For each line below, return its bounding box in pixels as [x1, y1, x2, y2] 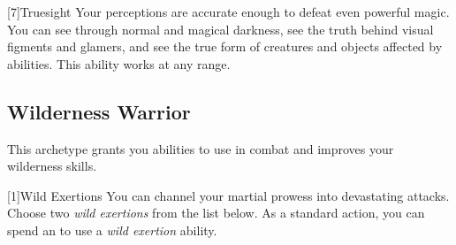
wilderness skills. [7, 157, 97, 175]
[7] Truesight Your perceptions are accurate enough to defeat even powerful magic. [7, 3, 450, 20]
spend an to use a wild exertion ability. [7, 220, 217, 239]
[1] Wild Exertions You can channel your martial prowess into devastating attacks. [7, 186, 450, 204]
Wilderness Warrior [7, 97, 191, 125]
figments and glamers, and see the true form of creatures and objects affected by [7, 37, 443, 56]
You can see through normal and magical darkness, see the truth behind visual [7, 19, 434, 38]
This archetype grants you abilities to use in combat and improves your [7, 139, 394, 157]
